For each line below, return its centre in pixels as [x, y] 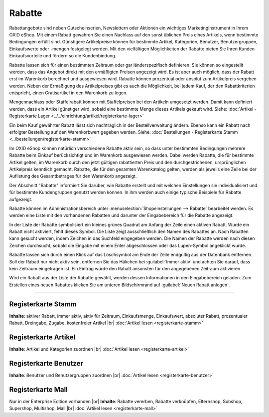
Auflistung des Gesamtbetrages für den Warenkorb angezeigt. [73, 176]
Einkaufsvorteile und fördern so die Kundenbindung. [63, 56]
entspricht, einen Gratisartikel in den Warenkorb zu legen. [68, 93]
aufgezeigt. [21, 199]
